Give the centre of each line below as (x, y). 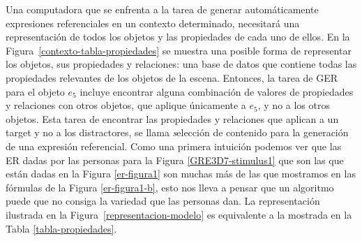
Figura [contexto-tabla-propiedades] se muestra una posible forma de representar (179, 50)
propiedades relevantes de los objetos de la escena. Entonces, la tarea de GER (172, 77)
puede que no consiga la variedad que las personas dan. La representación (163, 201)
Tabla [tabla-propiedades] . (61, 228)
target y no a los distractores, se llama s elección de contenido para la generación (177, 132)
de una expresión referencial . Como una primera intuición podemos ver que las (174, 146)
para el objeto (35, 91)
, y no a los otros (294, 105)
